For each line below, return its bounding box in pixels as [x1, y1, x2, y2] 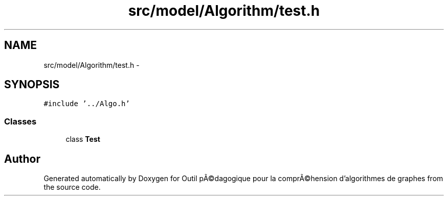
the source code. [43, 183, 101, 192]
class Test [65, 135, 100, 144]
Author [4, 152, 40, 165]
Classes [4, 116, 37, 127]
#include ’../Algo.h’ [43, 99, 130, 108]
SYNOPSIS [4, 78, 60, 91]
